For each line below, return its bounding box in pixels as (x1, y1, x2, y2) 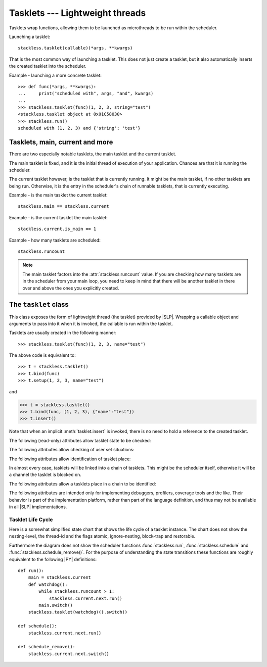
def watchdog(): (28, 581, 68, 587)
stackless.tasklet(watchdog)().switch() (28, 609, 128, 615)
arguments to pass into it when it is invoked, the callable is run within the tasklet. (9, 321, 173, 327)
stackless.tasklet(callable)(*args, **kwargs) (18, 45, 133, 51)
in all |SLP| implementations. (9, 504, 67, 510)
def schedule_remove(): (18, 644, 76, 650)
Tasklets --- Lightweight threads (9, 7, 146, 18)
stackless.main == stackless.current (18, 203, 110, 209)
